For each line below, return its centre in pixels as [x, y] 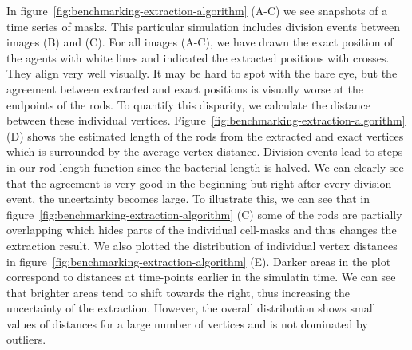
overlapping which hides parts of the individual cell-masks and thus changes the [202, 230]
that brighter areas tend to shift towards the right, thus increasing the [178, 292]
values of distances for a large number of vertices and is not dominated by [187, 323]
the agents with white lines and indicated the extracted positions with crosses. [198, 57]
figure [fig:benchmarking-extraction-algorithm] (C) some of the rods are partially [204, 214]
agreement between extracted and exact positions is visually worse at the [185, 88]
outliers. [26, 339]
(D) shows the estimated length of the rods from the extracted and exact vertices [205, 135]
